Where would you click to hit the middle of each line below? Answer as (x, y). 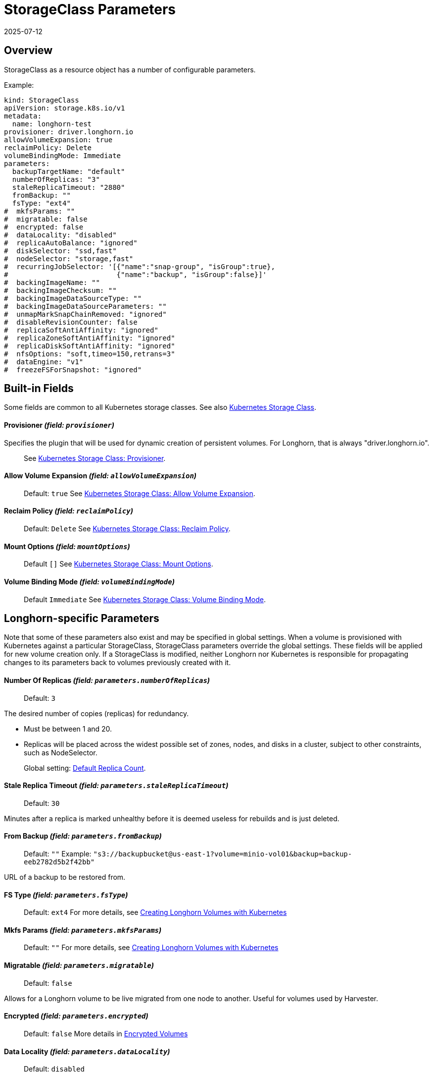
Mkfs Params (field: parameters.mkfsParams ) (83, 930)
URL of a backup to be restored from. (65, 877)
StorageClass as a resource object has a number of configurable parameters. (130, 69)
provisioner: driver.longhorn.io (69, 132)
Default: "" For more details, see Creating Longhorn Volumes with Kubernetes (151, 948)
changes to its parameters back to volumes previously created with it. (118, 663)
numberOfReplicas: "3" (56, 179)
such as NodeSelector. (61, 752)
